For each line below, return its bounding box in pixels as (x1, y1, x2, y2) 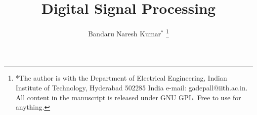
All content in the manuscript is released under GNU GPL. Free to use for (15, 92, 241, 102)
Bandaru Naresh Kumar (88, 28, 161, 38)
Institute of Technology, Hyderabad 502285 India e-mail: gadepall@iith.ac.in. (15, 82, 248, 92)
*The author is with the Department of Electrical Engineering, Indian (15, 73, 227, 83)
